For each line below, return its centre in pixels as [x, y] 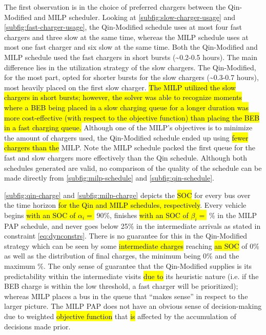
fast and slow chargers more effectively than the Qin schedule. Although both [126, 157]
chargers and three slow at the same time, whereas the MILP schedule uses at [126, 37]
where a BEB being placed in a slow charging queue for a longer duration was [126, 107]
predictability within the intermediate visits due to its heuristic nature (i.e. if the [131, 276]
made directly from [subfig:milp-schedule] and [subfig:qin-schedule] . [109, 178]
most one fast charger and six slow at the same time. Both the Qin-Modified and [131, 47]
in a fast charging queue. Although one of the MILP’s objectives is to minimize [128, 127]
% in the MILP [233, 215]
